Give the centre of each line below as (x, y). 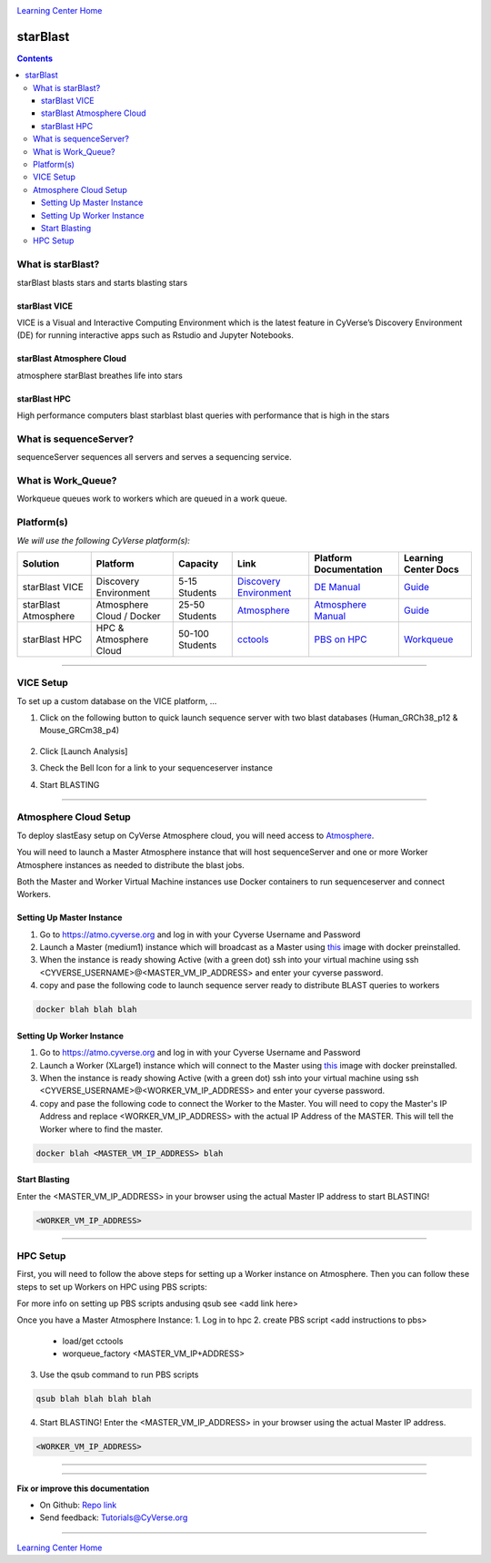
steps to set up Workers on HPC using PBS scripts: (112, 1287)
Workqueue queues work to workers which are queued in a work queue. (152, 499)
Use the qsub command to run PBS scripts (119, 1374)
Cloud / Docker (128, 616)
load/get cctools (93, 1341)
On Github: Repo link (78, 1505)
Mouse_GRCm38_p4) (80, 730)
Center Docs (431, 569)
